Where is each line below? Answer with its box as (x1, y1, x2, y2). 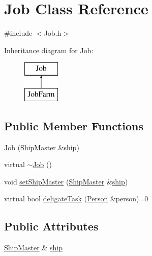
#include (4, 28, 33, 38)
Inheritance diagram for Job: (4, 44, 94, 55)
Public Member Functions (4, 118, 143, 133)
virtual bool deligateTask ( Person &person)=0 (4, 193, 148, 204)
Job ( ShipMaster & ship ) (4, 142, 79, 152)
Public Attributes (4, 218, 99, 234)
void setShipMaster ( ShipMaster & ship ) (4, 176, 128, 187)
